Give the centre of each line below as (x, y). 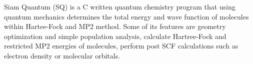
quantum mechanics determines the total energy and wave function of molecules (126, 16)
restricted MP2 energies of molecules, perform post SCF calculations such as (121, 46)
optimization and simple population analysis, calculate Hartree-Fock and (115, 36)
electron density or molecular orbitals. (62, 55)
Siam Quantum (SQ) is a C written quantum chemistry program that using (120, 6)
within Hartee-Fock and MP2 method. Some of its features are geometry (115, 26)
